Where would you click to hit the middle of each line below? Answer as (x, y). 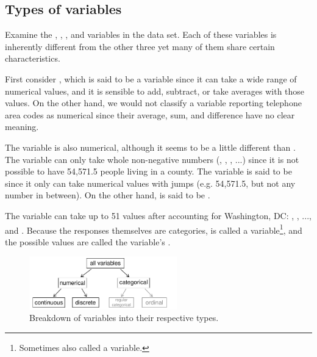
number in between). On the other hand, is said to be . (108, 195)
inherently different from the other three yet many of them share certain (140, 46)
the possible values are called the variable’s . (88, 241)
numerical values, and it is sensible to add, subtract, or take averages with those (155, 91)
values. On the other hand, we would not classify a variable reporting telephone (153, 103)
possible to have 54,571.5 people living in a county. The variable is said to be (148, 171)
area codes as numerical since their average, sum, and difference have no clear (150, 114)
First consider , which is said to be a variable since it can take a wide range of (151, 78)
